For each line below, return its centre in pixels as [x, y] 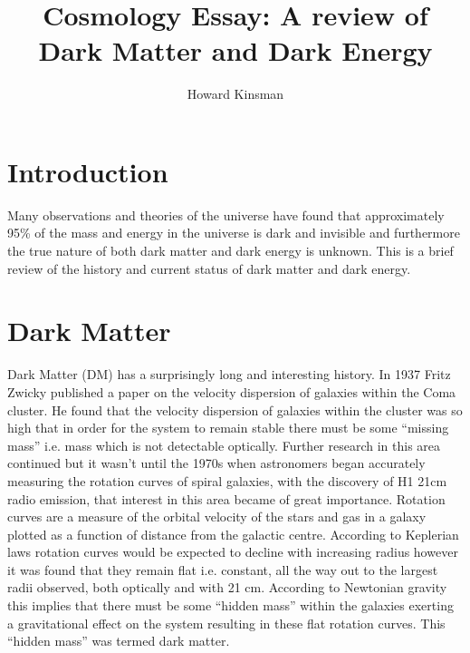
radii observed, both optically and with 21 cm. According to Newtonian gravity [227, 587]
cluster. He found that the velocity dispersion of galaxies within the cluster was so [235, 409]
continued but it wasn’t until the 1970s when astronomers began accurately [216, 463]
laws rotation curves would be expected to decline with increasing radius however [233, 552]
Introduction [88, 171]
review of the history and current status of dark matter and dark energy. [209, 268]
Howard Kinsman [235, 94]
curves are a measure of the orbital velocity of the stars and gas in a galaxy [217, 517]
